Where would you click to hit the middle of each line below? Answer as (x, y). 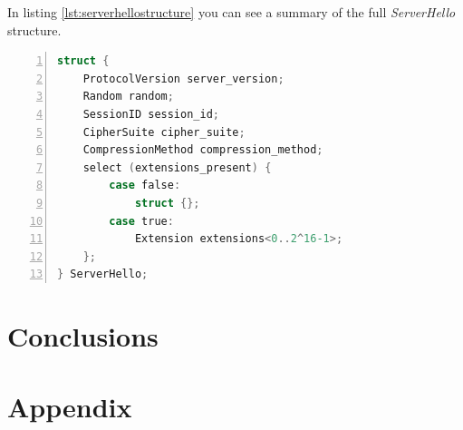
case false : (145, 186)
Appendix (70, 407)
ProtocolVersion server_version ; (183, 78)
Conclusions (83, 336)
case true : (141, 221)
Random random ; (128, 97)
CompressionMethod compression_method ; (203, 150)
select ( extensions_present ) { (177, 167)
